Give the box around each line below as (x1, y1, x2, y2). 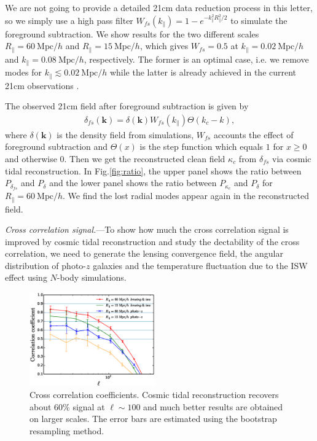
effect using (5, 271, 47, 284)
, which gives (139, 39, 189, 52)
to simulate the (230, 14, 288, 26)
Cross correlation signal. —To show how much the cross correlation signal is (5, 223, 289, 236)
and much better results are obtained (143, 400, 283, 413)
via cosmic (272, 152, 311, 165)
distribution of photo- (5, 259, 86, 271)
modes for (5, 66, 42, 79)
